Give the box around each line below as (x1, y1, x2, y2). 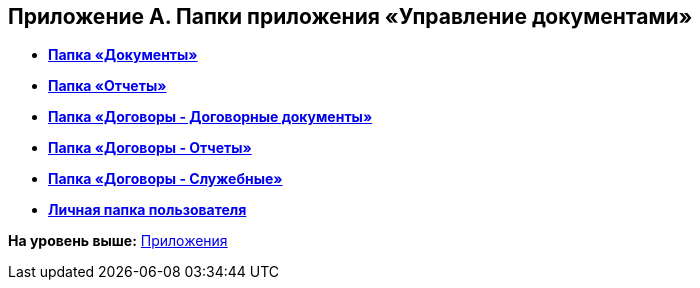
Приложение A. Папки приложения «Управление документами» (8, 4, 693, 29)
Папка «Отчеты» (48, 77, 167, 95)
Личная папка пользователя (48, 201, 247, 219)
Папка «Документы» (48, 46, 198, 64)
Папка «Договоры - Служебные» (48, 170, 283, 188)
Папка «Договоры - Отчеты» (48, 139, 252, 157)
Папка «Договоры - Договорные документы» (48, 108, 373, 126)
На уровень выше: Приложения (8, 232, 228, 250)
